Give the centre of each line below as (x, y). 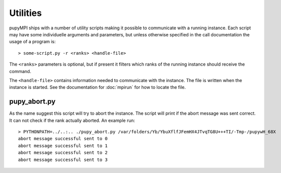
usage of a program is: (32, 42)
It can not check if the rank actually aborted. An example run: (72, 120)
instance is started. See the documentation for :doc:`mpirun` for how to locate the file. (98, 87)
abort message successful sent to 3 (63, 160)
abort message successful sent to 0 (63, 139)
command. (20, 71)
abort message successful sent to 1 (63, 146)
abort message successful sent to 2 (63, 153)
